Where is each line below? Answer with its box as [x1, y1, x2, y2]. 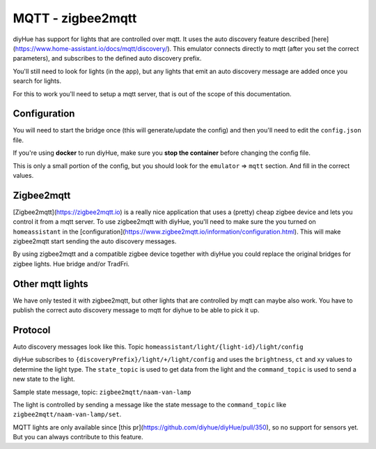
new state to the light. [13, 375, 76, 383]
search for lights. [13, 77, 62, 85]
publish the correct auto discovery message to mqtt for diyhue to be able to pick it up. [13, 306, 260, 314]
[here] [311, 35, 329, 43]
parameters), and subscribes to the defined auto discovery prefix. [13, 54, 202, 63]
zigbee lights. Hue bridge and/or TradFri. [13, 259, 130, 268]
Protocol [13, 324, 51, 336]
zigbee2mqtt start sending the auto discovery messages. [13, 237, 177, 245]
